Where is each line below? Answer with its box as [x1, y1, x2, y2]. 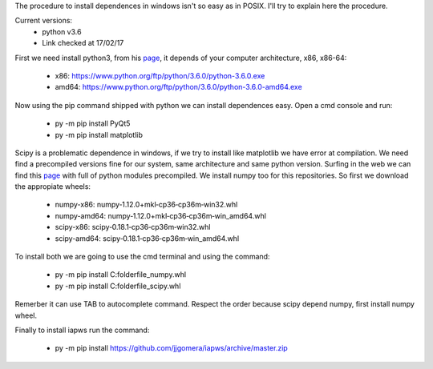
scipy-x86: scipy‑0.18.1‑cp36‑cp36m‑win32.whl [55, 223, 211, 232]
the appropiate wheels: [14, 182, 91, 191]
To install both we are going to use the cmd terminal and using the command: [14, 252, 270, 262]
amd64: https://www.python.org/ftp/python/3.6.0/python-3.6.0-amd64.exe [55, 82, 302, 92]
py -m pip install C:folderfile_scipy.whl [55, 281, 181, 291]
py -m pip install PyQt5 [55, 118, 131, 128]
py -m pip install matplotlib [55, 130, 144, 139]
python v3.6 [42, 26, 82, 36]
